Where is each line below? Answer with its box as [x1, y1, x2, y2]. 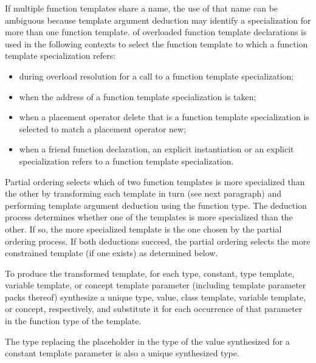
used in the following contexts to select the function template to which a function [5, 37, 308, 50]
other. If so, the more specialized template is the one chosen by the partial [5, 222, 282, 235]
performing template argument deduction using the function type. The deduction [5, 198, 307, 211]
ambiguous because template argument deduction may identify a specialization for [5, 13, 311, 26]
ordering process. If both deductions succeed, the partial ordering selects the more [5, 234, 311, 247]
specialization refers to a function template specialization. [19, 154, 234, 167]
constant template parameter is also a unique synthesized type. [5, 347, 239, 359]
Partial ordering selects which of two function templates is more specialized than [5, 175, 305, 188]
